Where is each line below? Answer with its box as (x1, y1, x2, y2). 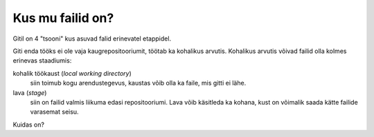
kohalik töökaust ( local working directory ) (12, 69, 132, 77)
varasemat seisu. (30, 107, 79, 116)
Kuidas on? (12, 120, 45, 129)
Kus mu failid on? (12, 10, 114, 25)
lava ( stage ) (12, 88, 47, 96)
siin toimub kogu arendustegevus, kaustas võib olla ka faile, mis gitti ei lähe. (30, 79, 247, 87)
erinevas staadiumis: (12, 56, 72, 65)
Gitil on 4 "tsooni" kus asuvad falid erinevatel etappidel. (12, 34, 172, 43)
